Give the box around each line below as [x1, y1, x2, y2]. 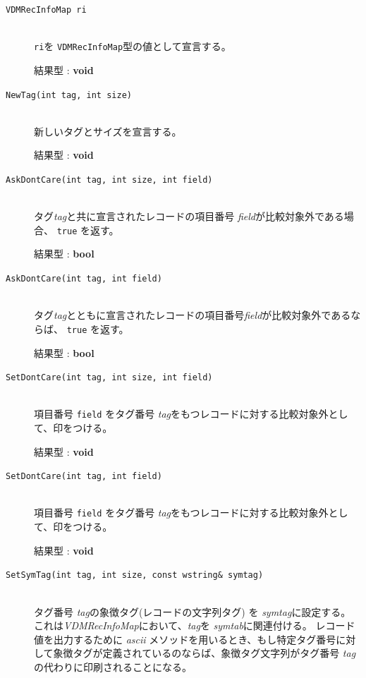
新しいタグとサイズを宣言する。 [34, 123, 182, 138]
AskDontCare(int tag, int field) [6, 274, 162, 284]
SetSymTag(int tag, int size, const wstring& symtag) [6, 570, 264, 581]
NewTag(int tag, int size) [6, 90, 132, 100]
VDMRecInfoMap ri [6, 5, 87, 15]
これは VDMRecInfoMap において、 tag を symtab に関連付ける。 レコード [34, 618, 355, 633]
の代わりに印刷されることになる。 [34, 659, 192, 674]
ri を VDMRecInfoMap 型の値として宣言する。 [34, 39, 231, 54]
